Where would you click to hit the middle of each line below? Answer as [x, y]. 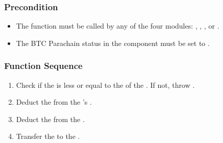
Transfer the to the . [48, 136]
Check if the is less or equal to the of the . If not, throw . [105, 85]
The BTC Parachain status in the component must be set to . [113, 43]
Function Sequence [43, 66]
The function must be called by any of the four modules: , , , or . [118, 26]
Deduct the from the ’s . [54, 102]
